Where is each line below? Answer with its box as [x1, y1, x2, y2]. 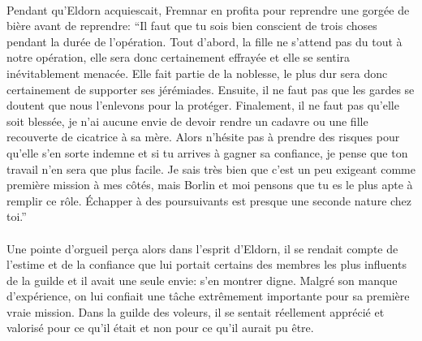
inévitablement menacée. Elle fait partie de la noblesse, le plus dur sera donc [6, 64, 388, 81]
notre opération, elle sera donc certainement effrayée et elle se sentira [6, 49, 351, 66]
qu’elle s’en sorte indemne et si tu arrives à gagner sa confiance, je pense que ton [6, 144, 408, 161]
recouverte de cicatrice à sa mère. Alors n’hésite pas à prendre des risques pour [6, 128, 400, 145]
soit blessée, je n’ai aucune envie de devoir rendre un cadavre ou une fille [6, 112, 368, 129]
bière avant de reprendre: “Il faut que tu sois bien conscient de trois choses [6, 17, 377, 34]
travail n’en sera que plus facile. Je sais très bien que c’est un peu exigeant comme [6, 160, 416, 177]
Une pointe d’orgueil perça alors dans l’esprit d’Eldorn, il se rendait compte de [6, 240, 398, 257]
